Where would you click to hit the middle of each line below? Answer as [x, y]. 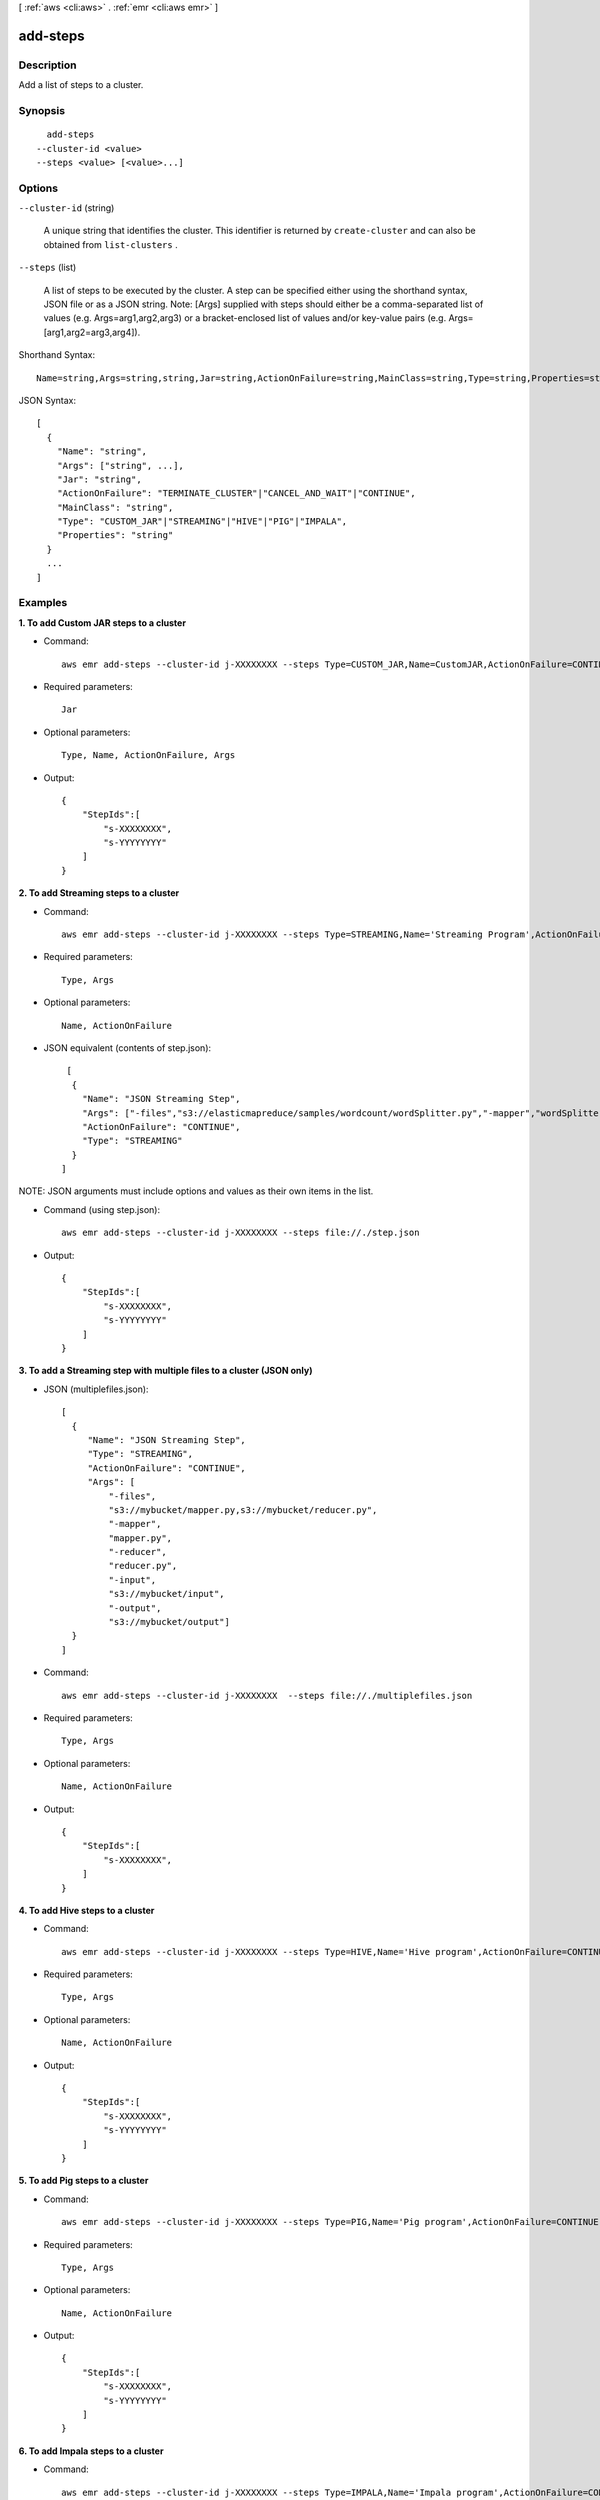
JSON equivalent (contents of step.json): [127, 1047]
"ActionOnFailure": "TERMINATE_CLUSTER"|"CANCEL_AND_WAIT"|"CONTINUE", [236, 493]
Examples [43, 603]
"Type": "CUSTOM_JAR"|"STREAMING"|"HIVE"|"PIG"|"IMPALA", [202, 521]
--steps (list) [47, 267]
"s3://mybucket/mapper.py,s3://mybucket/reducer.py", [243, 1509]
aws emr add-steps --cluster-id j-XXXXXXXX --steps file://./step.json [240, 1233]
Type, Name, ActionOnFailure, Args [148, 755]
